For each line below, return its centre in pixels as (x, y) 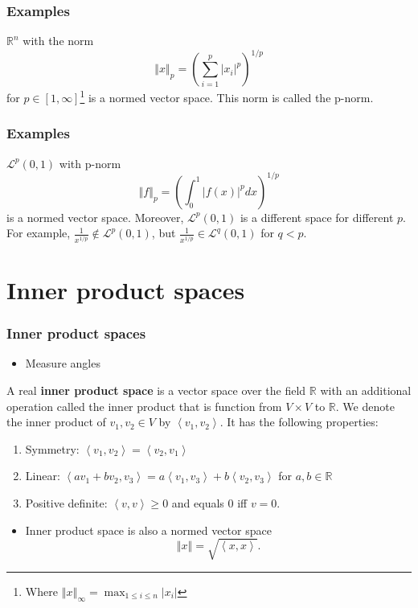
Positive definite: (66, 502)
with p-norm (90, 163)
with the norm (58, 41)
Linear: (43, 476)
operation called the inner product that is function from (144, 406)
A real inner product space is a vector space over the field (156, 390)
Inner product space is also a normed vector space (148, 530)
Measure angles (63, 363)
